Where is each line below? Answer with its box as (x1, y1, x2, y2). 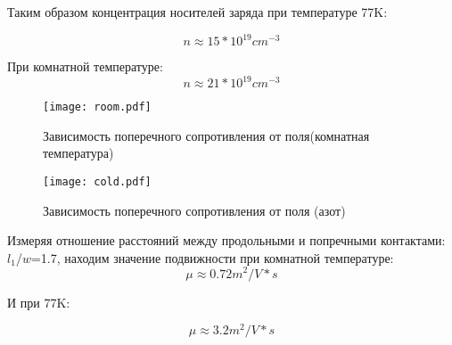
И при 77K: (7, 292, 70, 311)
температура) (43, 144, 114, 162)
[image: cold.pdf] (43, 176, 152, 189)
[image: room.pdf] (43, 101, 152, 114)
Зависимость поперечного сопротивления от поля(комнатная (43, 126, 370, 144)
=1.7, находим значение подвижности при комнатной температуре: (30, 248, 394, 267)
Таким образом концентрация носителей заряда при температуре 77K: (7, 3, 388, 21)
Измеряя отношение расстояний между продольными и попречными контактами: (7, 231, 446, 250)
